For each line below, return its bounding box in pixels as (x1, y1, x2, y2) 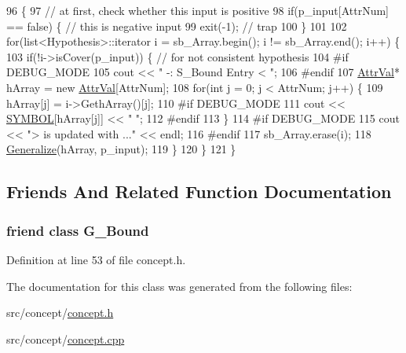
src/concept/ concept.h (6, 304, 114, 321)
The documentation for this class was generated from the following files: (6, 278, 353, 294)
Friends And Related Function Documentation (6, 179, 392, 204)
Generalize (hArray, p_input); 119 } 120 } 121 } (6, 141, 236, 157)
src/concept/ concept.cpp (6, 330, 125, 347)
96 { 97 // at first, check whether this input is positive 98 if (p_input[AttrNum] (6, 2, 389, 18)
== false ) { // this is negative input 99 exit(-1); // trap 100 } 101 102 (6, 17, 347, 34)
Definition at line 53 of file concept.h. (6, 251, 186, 267)
